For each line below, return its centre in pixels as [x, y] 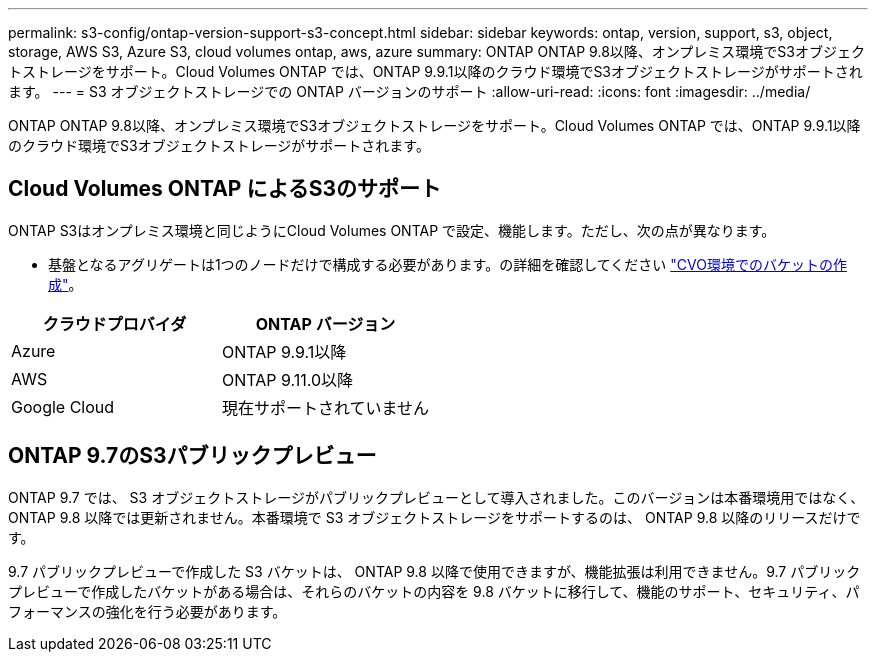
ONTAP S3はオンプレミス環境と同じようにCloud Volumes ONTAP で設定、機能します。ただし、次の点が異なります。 [392, 230]
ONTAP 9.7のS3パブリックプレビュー [192, 456]
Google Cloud [63, 406]
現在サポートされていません [326, 407]
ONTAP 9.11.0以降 [288, 379]
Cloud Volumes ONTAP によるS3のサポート [225, 189]
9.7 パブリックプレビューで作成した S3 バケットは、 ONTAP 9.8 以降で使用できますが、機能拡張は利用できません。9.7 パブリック [434, 571]
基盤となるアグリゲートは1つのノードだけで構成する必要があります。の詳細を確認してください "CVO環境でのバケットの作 [447, 264]
